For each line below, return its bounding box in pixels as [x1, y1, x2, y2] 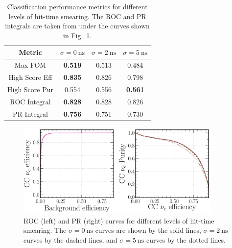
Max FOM [14, 60, 46, 70]
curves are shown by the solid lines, [95, 225, 201, 235]
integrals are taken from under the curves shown [5, 21, 150, 31]
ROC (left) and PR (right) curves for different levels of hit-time [23, 215, 214, 225]
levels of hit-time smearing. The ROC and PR [8, 11, 146, 21]
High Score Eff [8, 72, 52, 82]
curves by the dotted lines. [146, 234, 226, 245]
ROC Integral [10, 96, 51, 106]
